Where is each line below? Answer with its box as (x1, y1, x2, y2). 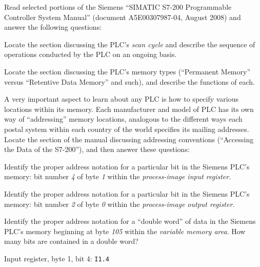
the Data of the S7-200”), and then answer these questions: (4, 144, 190, 155)
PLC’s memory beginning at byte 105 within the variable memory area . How (4, 225, 246, 236)
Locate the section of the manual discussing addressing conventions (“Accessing (4, 133, 254, 144)
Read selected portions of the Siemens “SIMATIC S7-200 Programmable (4, 2, 232, 12)
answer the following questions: (4, 22, 102, 32)
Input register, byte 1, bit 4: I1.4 (4, 253, 109, 263)
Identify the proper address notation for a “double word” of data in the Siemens (4, 216, 256, 226)
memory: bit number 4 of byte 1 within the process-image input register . (4, 171, 231, 182)
